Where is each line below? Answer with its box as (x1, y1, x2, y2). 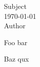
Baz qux (4, 54, 29, 64)
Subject (4, 1, 27, 11)
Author (4, 20, 26, 31)
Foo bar (4, 37, 28, 47)
